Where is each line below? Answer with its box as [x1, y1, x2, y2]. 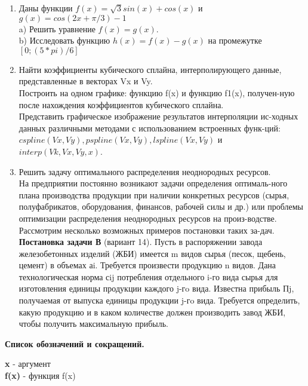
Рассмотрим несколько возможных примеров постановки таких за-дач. [19, 223, 275, 236]
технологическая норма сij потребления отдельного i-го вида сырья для [19, 270, 278, 283]
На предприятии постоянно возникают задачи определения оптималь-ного [19, 177, 288, 189]
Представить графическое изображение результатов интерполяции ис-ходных [19, 110, 298, 122]
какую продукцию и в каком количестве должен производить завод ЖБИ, [19, 305, 286, 318]
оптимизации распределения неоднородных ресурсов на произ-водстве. [19, 212, 277, 224]
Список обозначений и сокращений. [5, 337, 144, 350]
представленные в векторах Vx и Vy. [19, 75, 153, 87]
